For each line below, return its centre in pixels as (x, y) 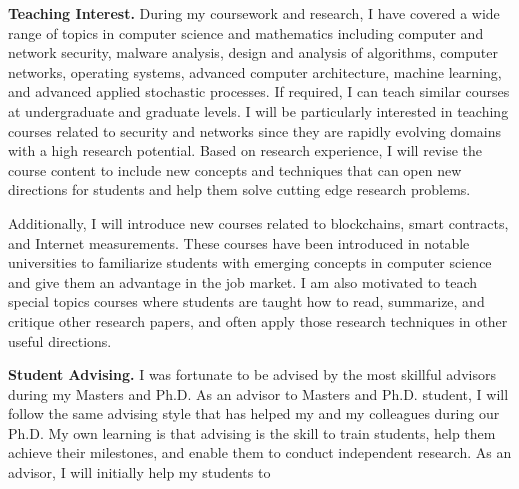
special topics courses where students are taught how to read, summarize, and (246, 301)
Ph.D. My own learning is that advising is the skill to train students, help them (252, 432)
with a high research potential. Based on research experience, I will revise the (245, 150)
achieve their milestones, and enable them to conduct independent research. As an (260, 452)
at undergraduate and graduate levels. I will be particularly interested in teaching (258, 110)
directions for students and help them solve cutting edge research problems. (239, 189)
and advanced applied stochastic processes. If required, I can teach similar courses (259, 91)
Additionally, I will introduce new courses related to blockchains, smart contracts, (258, 222)
